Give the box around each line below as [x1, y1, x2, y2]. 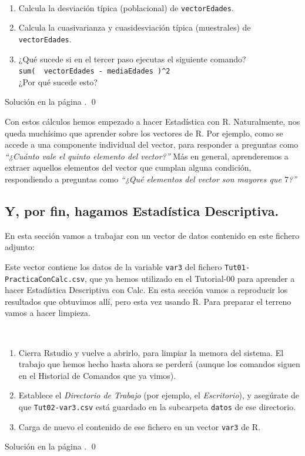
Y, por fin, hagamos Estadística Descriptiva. [5, 201, 279, 219]
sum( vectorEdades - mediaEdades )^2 [18, 67, 170, 76]
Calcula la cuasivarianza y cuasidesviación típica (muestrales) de [18, 21, 251, 34]
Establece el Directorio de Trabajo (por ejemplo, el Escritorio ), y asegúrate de [18, 389, 299, 401]
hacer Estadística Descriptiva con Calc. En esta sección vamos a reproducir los [5, 284, 288, 296]
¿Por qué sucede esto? [18, 75, 98, 88]
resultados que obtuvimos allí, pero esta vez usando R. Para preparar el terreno [5, 295, 291, 307]
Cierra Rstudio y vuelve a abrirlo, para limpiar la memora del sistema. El [18, 346, 284, 358]
